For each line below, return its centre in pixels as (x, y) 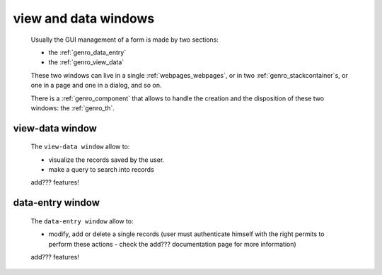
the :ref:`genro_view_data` (86, 62)
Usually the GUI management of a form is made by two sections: (125, 40)
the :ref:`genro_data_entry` (87, 52)
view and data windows (84, 18)
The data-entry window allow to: (82, 221)
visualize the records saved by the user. (106, 160)
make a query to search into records (102, 170)
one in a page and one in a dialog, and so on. (96, 86)
